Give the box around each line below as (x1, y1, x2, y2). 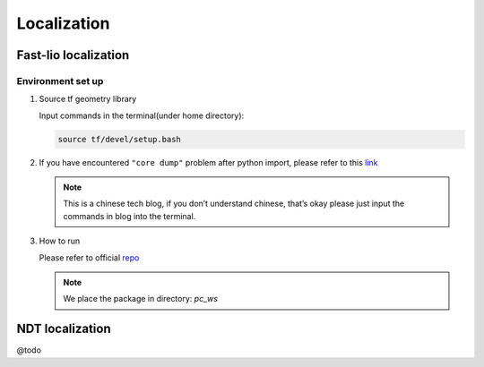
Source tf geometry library (39, 94, 137, 105)
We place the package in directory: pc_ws (63, 294, 219, 304)
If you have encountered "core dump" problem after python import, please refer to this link (39, 157, 378, 167)
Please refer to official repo (39, 252, 140, 263)
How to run (39, 235, 81, 246)
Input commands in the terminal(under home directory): (39, 110, 245, 121)
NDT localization (16, 321, 111, 337)
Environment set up (16, 74, 104, 87)
